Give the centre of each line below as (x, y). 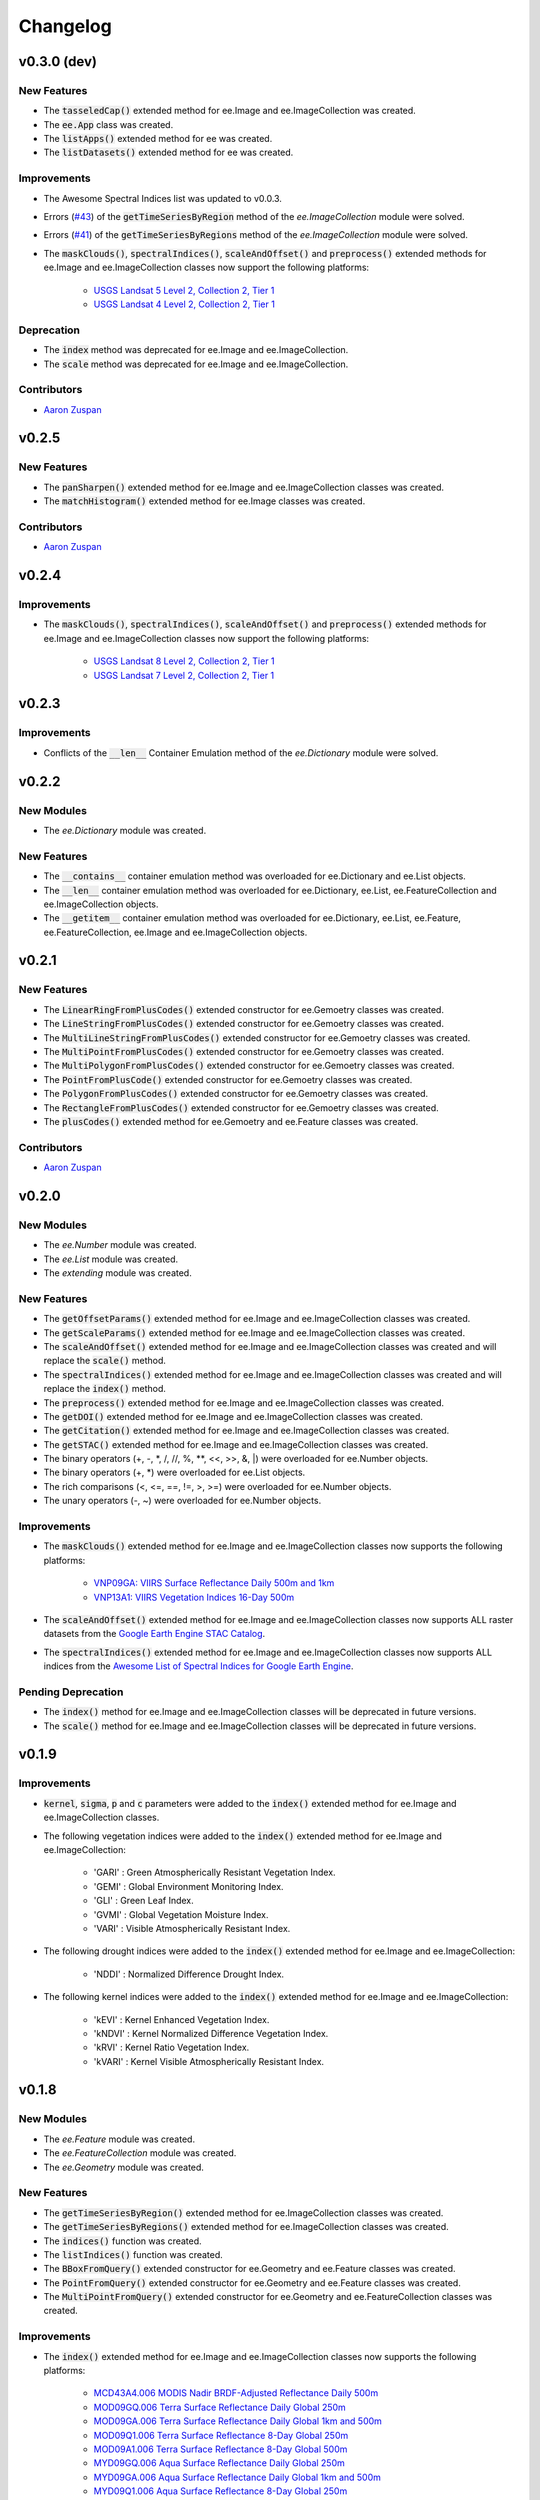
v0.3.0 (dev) (57, 61)
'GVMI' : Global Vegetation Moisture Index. (181, 1914)
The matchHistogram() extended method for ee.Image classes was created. (204, 501)
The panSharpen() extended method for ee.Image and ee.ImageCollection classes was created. (244, 487)
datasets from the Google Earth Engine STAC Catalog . (154, 1634)
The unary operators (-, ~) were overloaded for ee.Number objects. (182, 1501)
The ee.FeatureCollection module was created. (140, 2153)
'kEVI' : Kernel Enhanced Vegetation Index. (181, 2019)
